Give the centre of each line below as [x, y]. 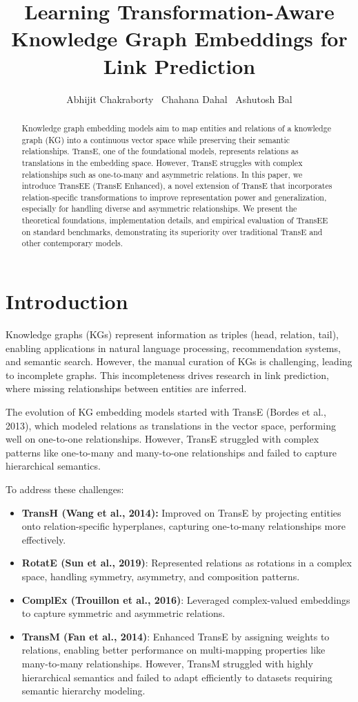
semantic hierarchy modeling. [83, 691]
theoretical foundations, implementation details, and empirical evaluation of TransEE [175, 220]
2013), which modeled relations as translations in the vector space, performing [171, 425]
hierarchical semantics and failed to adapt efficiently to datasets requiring [177, 677]
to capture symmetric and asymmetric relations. [123, 613]
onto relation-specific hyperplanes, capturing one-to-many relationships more [183, 526]
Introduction [67, 301]
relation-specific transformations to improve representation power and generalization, [174, 197]
